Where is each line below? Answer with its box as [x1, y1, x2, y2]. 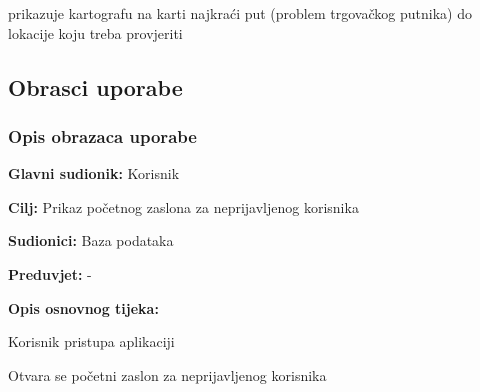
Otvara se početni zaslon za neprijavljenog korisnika [8, 364, 327, 385]
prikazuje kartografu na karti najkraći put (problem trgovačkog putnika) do [8, 3, 472, 23]
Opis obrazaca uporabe [8, 123, 197, 148]
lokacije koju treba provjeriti [8, 22, 183, 43]
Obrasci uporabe [8, 71, 183, 102]
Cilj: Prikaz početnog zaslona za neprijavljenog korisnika [8, 196, 359, 217]
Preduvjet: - [8, 263, 92, 284]
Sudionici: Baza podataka [8, 230, 174, 251]
